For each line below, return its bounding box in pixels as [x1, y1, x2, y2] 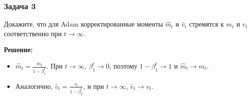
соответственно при [4, 28, 62, 38]
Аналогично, [15, 81, 53, 91]
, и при [83, 81, 104, 91]
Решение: [4, 44, 33, 55]
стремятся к [189, 19, 224, 29]
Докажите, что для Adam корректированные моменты [4, 19, 163, 29]
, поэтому [109, 61, 137, 71]
